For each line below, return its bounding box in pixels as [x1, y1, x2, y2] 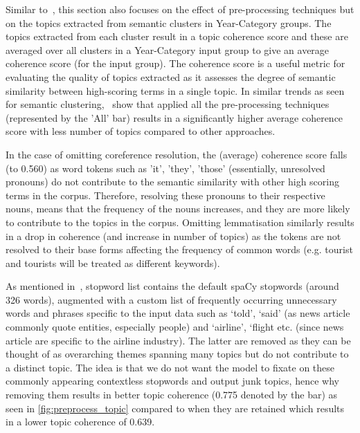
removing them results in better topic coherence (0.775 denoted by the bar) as [6, 387, 338, 402]
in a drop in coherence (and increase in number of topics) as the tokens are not [6, 228, 341, 243]
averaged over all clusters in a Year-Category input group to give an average [6, 42, 330, 57]
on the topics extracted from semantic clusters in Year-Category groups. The [6, 15, 332, 30]
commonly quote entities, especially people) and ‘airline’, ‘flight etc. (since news [6, 320, 344, 334]
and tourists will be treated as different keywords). [6, 255, 220, 270]
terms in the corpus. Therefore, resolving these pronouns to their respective [6, 187, 325, 202]
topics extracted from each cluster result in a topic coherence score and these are [6, 29, 348, 44]
